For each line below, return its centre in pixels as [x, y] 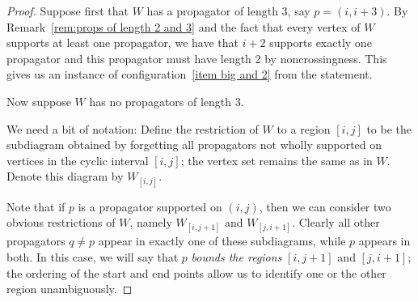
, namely [151, 222]
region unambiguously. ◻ [70, 289]
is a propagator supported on [150, 206]
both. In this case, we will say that [93, 256]
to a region [304, 128]
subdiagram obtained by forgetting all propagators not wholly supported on [194, 145]
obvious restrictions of [61, 222]
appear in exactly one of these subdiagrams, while [222, 241]
